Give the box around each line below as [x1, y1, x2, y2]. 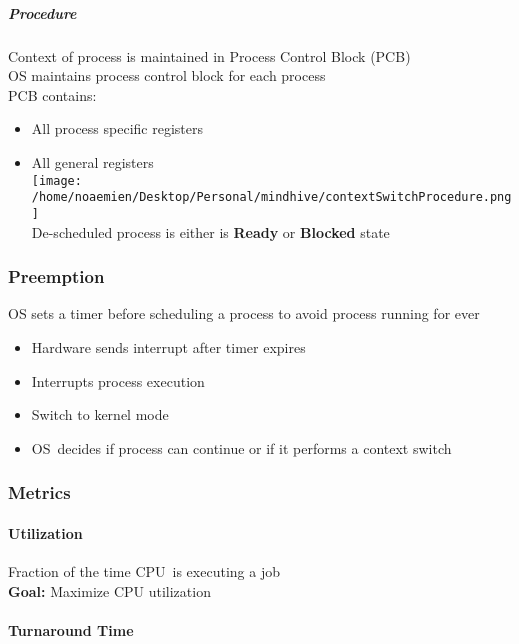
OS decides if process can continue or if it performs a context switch [31, 437, 452, 458]
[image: [31, 173, 82, 188]
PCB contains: [8, 84, 97, 105]
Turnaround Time [8, 619, 134, 640]
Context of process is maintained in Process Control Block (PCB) [8, 45, 411, 66]
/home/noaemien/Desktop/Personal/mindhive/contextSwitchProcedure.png [31, 190, 512, 205]
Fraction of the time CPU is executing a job [8, 560, 280, 581]
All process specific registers [31, 118, 203, 139]
